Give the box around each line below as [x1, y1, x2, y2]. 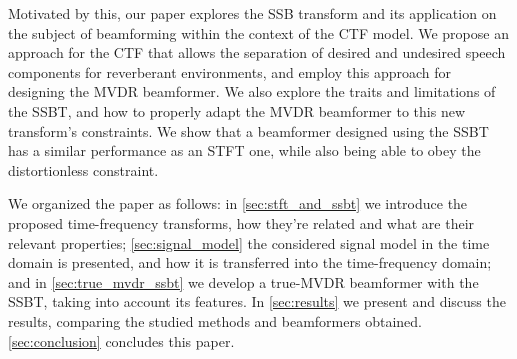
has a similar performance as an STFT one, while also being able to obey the [8, 140, 481, 161]
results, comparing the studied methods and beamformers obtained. [8, 310, 422, 331]
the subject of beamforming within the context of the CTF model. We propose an [8, 22, 509, 43]
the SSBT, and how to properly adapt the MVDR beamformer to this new [8, 100, 466, 121]
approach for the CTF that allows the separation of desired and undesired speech [8, 42, 506, 63]
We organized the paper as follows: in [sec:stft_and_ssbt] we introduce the [8, 193, 468, 214]
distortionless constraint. [8, 159, 159, 180]
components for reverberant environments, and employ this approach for [8, 61, 452, 82]
